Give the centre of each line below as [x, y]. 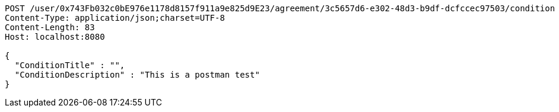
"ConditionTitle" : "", [70, 65]
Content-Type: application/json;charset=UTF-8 [115, 18]
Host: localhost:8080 [55, 37]
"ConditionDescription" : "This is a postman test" [137, 75]
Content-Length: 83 [50, 27]
